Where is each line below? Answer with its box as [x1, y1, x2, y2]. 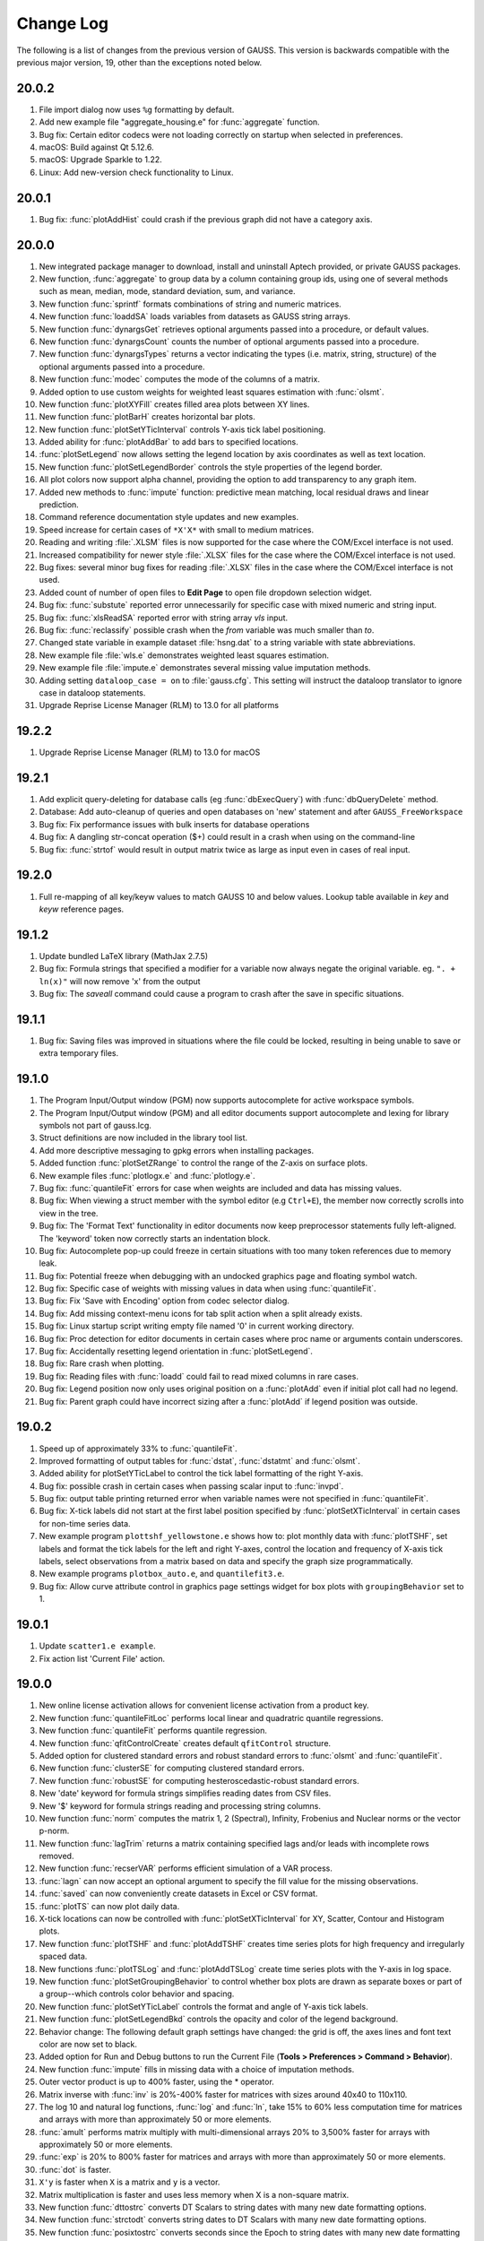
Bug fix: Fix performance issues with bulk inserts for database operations [39, 818, 310, 829]
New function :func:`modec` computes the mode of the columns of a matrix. [39, 374, 320, 385]
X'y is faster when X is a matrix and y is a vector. [39, 2176, 220, 2187]
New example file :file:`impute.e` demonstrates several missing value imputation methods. [39, 662, 371, 673]
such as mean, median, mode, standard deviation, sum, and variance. [39, 286, 296, 297]
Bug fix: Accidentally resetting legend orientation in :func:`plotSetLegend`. [39, 1345, 314, 1357]
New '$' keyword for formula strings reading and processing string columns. [39, 1800, 322, 1811]
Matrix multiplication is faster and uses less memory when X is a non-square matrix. [39, 2189, 350, 2200]
